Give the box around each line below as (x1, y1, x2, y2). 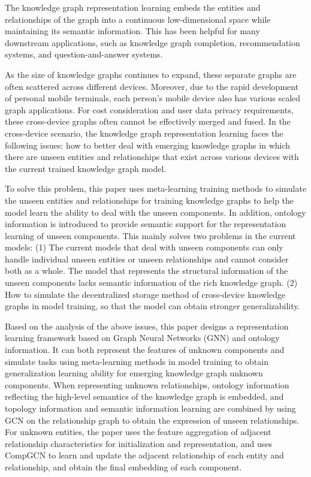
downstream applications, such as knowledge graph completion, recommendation (5, 36, 300, 49)
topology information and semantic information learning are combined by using (5, 402, 296, 414)
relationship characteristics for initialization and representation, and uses (5, 437, 273, 449)
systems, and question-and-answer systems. (5, 48, 163, 61)
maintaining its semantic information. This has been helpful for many (5, 25, 260, 37)
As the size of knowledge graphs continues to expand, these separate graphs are (5, 68, 297, 80)
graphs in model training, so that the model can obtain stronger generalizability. (5, 300, 300, 312)
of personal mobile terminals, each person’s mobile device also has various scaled (5, 92, 301, 104)
